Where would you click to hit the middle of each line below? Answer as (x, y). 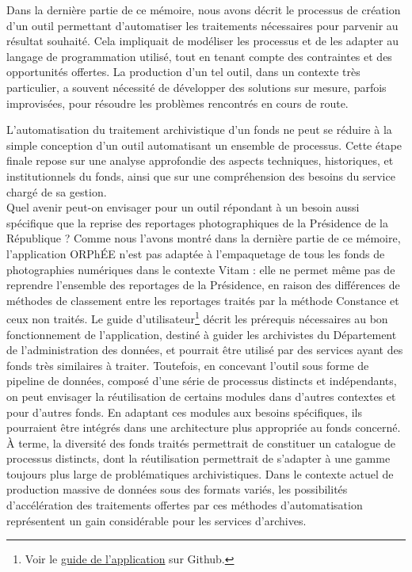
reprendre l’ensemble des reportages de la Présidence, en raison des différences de (203, 285)
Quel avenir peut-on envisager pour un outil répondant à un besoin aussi (183, 207)
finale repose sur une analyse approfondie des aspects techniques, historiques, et (200, 160)
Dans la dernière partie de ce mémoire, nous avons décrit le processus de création (204, 10)
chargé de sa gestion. (57, 191)
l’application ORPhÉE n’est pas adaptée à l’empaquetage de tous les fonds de (196, 253)
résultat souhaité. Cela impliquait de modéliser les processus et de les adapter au (203, 41)
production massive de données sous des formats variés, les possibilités (177, 489)
